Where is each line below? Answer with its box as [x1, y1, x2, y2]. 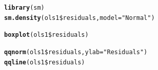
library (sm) [4, 4, 45, 11]
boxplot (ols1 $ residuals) [4, 31, 89, 39]
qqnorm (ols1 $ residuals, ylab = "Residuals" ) [4, 48, 148, 56]
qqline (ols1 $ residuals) [4, 58, 85, 66]
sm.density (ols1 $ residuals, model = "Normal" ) [4, 14, 155, 21]
